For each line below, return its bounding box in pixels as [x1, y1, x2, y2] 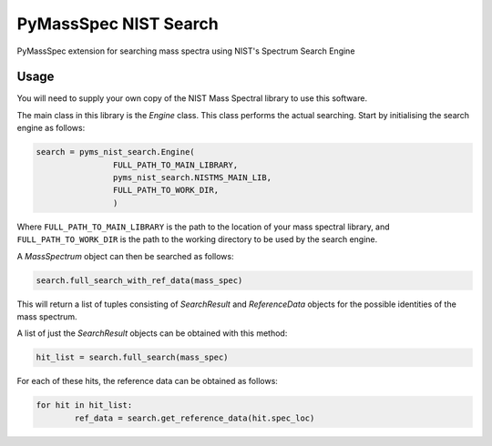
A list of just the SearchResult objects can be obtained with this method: [16, 328, 288, 339]
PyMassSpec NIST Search [16, 14, 219, 34]
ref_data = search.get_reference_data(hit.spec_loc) [74, 412, 315, 423]
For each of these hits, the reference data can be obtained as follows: [16, 376, 278, 387]
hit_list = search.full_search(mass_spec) [36, 352, 229, 363]
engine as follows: [16, 123, 86, 134]
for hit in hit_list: [36, 400, 133, 411]
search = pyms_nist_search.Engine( [36, 147, 195, 157]
